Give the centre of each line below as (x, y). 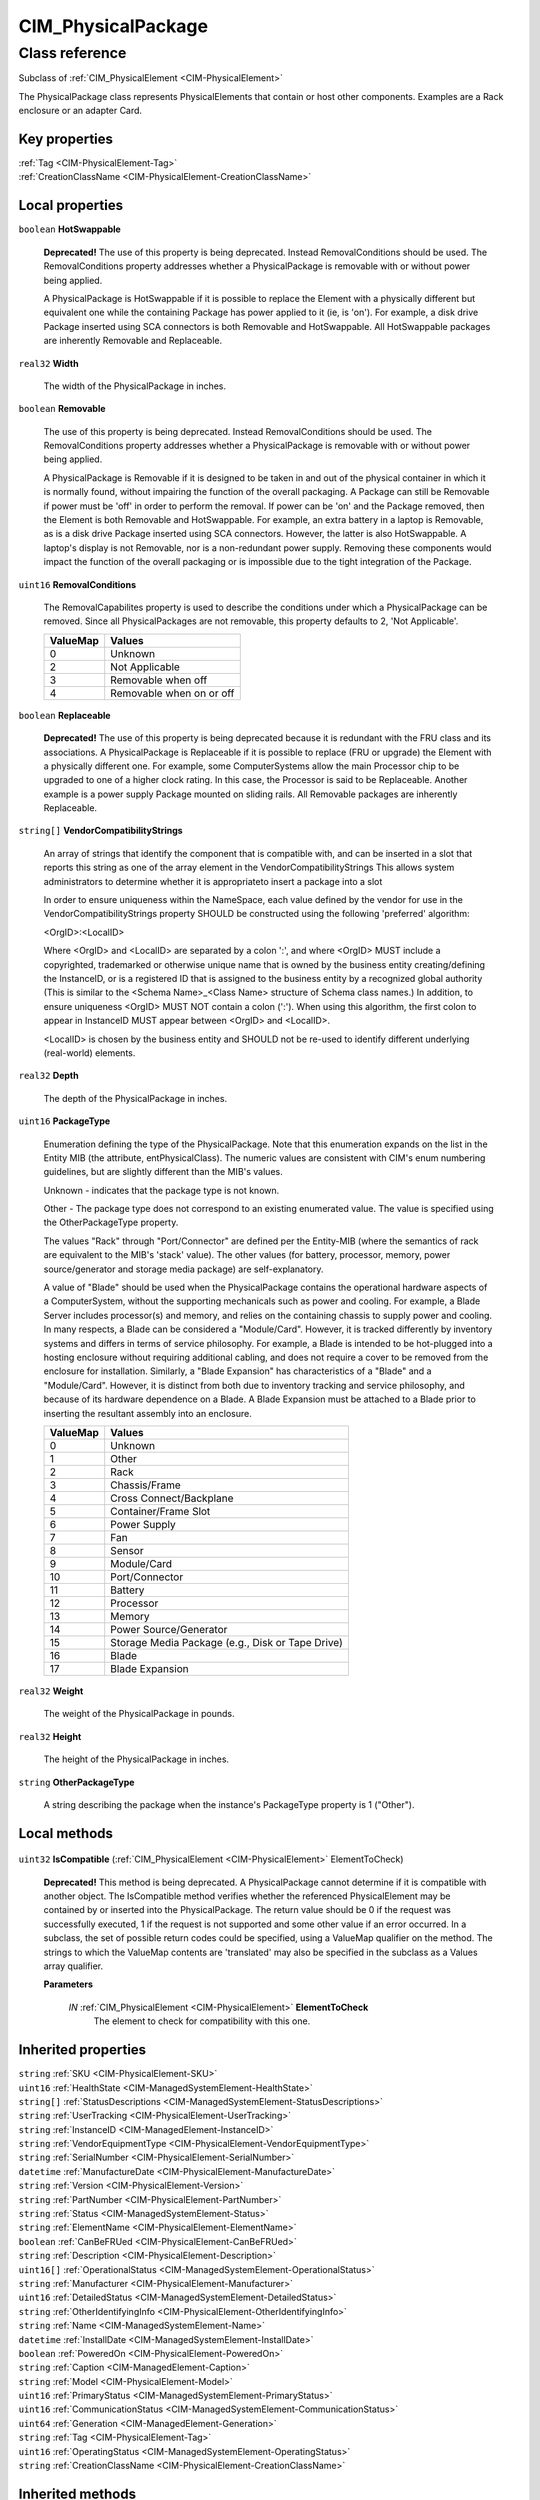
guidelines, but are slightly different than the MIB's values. (163, 1172)
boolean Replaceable (64, 715)
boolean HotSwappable (70, 229)
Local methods (66, 1833)
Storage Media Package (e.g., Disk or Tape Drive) (227, 1642)
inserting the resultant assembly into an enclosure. (147, 1413)
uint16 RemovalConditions (77, 584)
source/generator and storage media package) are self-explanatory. (183, 1269)
